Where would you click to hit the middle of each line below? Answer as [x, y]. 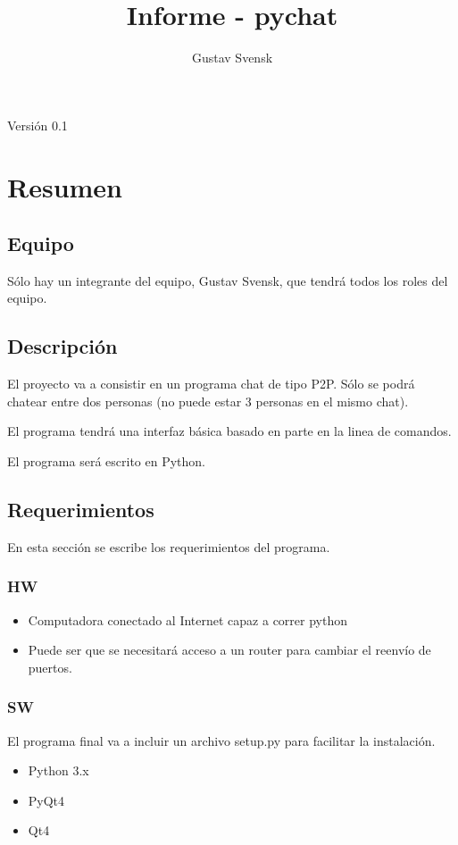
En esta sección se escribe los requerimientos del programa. [169, 546]
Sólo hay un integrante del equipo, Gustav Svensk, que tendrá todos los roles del [228, 280]
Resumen [65, 186]
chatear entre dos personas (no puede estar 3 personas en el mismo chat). [208, 401]
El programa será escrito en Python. [106, 461]
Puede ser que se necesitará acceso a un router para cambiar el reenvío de [229, 650]
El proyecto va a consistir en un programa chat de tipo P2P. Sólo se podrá [211, 384]
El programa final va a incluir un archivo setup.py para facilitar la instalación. [221, 740]
